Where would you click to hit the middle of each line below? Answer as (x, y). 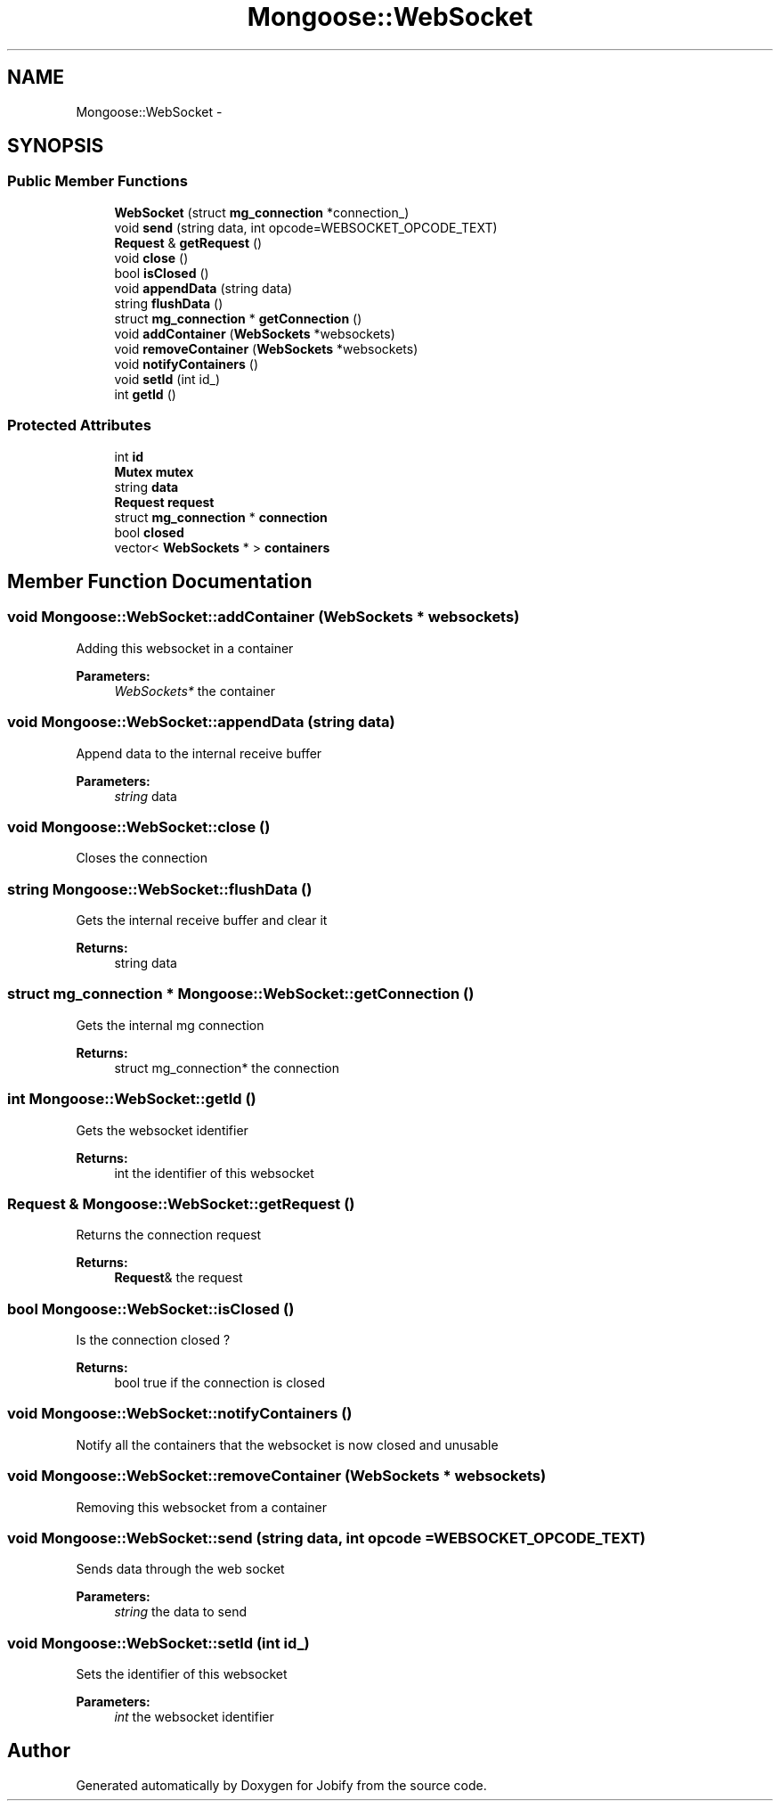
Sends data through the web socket (180, 1569)
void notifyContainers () (187, 364)
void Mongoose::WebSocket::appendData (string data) (201, 722)
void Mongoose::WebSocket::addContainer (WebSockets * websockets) (264, 617)
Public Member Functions (97, 181)
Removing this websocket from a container (202, 1507)
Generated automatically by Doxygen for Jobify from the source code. (281, 1785)
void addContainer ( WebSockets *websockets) (255, 333)
